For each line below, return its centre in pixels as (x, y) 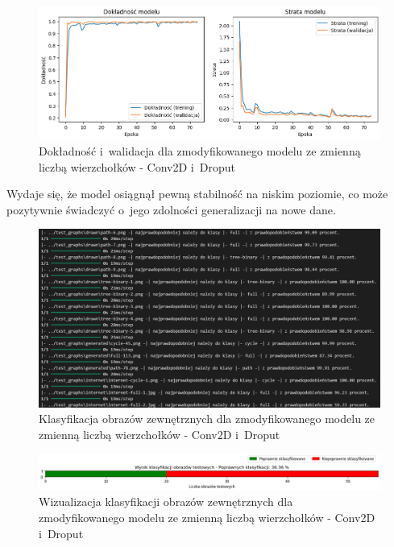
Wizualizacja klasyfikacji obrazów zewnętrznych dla (166, 501)
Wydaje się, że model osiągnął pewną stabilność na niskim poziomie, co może (197, 194)
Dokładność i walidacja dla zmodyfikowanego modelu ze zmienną (200, 151)
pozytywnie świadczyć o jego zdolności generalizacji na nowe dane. (171, 209)
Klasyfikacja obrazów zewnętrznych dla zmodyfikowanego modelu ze (207, 419)
